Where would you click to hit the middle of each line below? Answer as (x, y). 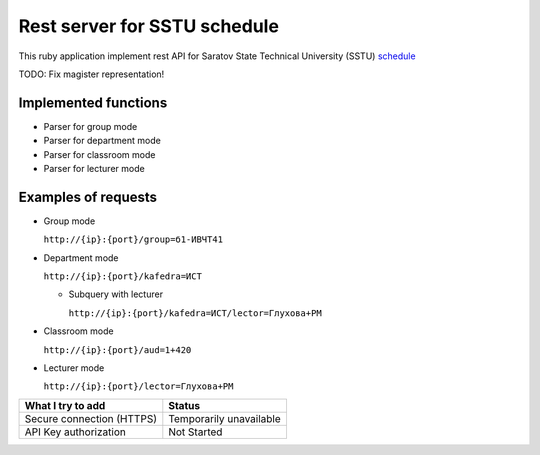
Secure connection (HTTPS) (90, 418)
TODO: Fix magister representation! (91, 74)
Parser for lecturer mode (94, 169)
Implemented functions (93, 102)
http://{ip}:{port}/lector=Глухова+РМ (138, 386)
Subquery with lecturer (116, 294)
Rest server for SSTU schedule (149, 26)
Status (184, 405)
